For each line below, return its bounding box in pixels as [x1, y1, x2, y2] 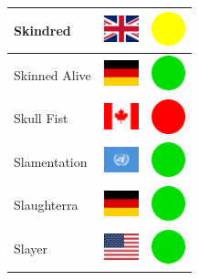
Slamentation [14, 151, 88, 171]
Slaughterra [14, 195, 79, 214]
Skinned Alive [14, 65, 91, 84]
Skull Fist [14, 109, 68, 128]
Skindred [14, 20, 71, 39]
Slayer [14, 239, 47, 258]
